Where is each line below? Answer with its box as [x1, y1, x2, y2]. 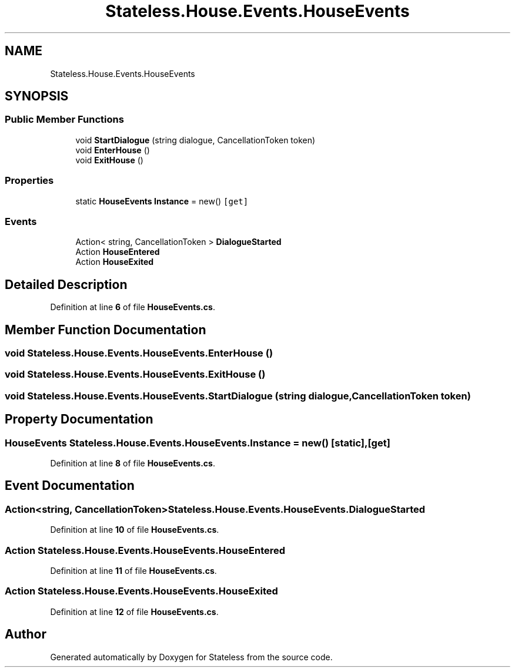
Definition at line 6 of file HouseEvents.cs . [50, 302, 215, 313]
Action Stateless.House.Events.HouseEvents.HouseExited [5, 585, 278, 597]
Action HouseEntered [75, 247, 160, 257]
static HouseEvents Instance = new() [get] [75, 196, 249, 206]
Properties [5, 174, 54, 187]
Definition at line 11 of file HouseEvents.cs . [50, 565, 217, 576]
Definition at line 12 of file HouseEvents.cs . [50, 606, 219, 617]
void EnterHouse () [75, 145, 150, 155]
